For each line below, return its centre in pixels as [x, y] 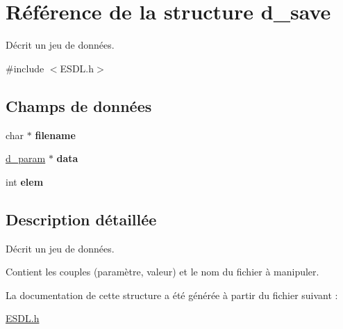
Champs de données [79, 105]
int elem [25, 181]
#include [25, 68]
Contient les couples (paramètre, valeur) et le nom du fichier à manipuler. [162, 272]
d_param [26, 158]
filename [55, 135]
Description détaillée [81, 219]
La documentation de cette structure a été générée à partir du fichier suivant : [172, 295]
